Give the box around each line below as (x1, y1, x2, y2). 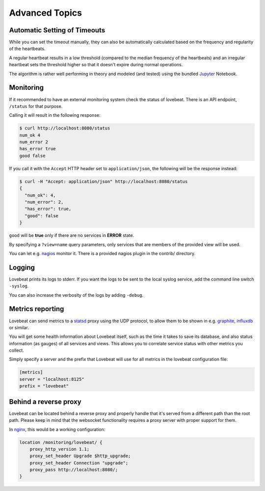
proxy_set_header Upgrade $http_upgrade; (29, 453, 131, 459)
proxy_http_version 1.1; (29, 446, 90, 452)
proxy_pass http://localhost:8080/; (29, 467, 118, 473)
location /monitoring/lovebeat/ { (19, 439, 103, 445)
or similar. (9, 324, 29, 331)
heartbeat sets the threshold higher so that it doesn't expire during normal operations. (9, 62, 183, 68)
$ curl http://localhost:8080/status (19, 126, 110, 131)
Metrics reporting (9, 305, 64, 313)
